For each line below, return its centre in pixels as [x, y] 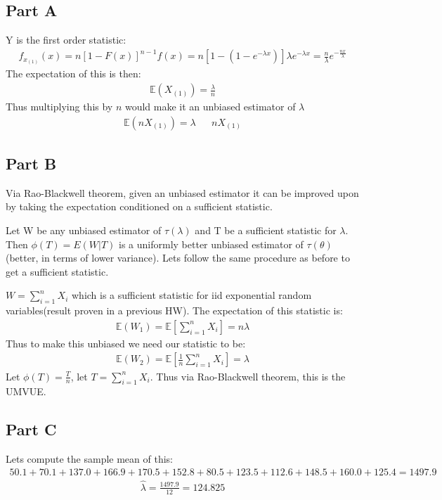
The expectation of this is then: [73, 73]
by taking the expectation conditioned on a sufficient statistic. [139, 206]
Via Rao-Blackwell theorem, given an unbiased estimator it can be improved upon [182, 192]
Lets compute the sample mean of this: [89, 459]
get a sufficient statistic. [57, 271]
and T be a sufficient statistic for [266, 230]
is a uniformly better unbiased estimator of [211, 244]
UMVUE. [26, 391]
